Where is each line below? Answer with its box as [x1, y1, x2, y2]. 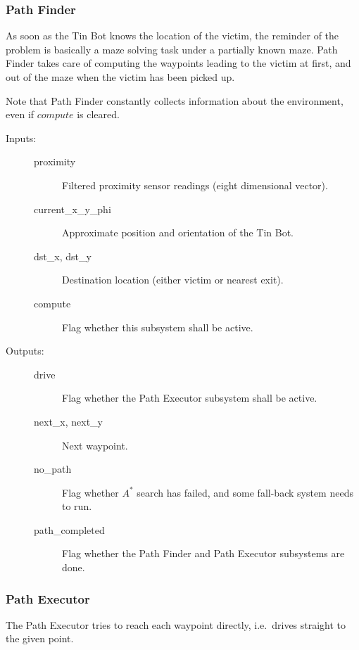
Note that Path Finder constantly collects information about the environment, [6, 93, 344, 108]
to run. [62, 499, 92, 514]
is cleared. [77, 107, 120, 122]
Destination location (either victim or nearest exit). [62, 272, 284, 287]
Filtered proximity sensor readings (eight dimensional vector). [62, 177, 328, 192]
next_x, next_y [34, 414, 103, 428]
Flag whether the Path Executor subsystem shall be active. [62, 390, 317, 405]
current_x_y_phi [34, 201, 111, 216]
